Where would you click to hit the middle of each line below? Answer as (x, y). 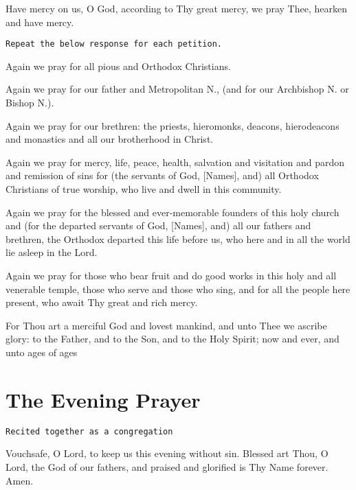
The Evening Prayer (103, 399)
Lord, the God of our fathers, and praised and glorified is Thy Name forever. (167, 466)
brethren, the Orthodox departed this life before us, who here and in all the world (178, 238)
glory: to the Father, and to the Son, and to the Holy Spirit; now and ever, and (173, 339)
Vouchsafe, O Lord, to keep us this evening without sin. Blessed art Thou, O (167, 453)
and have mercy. (40, 22)
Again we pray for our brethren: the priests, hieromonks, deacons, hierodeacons (173, 125)
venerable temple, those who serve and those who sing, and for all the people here (178, 289)
